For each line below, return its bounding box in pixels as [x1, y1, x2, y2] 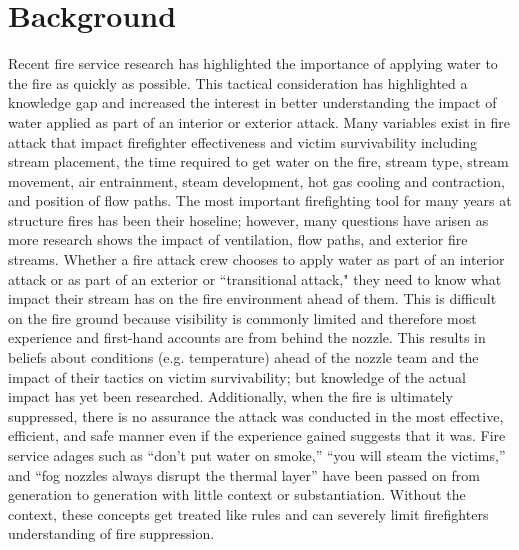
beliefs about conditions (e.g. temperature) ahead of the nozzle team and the [8, 347, 479, 368]
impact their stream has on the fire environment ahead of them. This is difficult [8, 288, 497, 309]
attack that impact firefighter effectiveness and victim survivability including [8, 131, 477, 152]
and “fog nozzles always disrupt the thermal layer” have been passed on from [8, 464, 480, 485]
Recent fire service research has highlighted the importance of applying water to [8, 53, 498, 74]
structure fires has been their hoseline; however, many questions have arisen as [8, 209, 489, 230]
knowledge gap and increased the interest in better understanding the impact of [8, 92, 497, 113]
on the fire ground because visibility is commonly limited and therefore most [8, 307, 477, 328]
